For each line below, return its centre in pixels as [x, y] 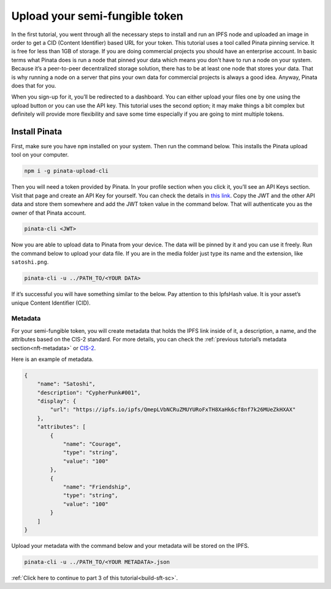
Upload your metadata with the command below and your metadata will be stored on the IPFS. [130, 545]
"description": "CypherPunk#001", [89, 393]
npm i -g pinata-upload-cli [66, 171]
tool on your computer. [40, 155]
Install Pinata [37, 131]
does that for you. [34, 85]
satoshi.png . [30, 262]
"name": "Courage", [92, 444]
